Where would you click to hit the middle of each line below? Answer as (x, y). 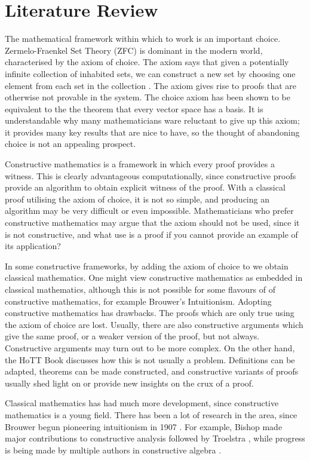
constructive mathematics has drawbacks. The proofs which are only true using (150, 313)
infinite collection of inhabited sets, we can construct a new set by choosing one (150, 73)
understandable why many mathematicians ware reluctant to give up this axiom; (152, 120)
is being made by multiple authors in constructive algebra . (113, 450)
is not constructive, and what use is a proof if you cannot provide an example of (151, 234)
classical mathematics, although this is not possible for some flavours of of (140, 289)
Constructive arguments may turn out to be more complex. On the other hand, (150, 347)
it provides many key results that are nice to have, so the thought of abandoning (152, 132)
